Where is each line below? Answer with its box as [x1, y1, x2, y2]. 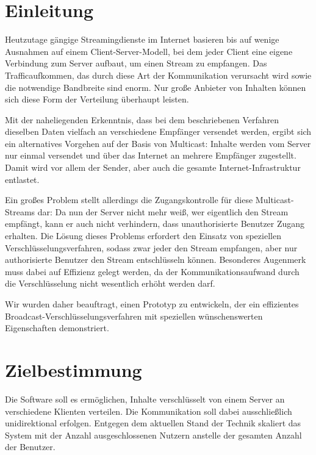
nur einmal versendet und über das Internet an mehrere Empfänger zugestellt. [5, 149, 296, 162]
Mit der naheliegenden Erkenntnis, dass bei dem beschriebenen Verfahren [5, 113, 279, 126]
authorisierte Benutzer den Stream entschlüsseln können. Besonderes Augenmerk [5, 253, 306, 266]
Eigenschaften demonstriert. [5, 321, 109, 334]
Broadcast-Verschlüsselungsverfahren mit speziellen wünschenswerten [5, 309, 263, 322]
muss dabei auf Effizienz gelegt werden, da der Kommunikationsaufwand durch [5, 265, 300, 278]
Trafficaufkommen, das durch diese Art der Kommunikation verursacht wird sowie [5, 68, 312, 81]
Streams [5, 205, 35, 218]
